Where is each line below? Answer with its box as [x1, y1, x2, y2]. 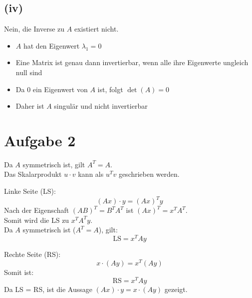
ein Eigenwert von [32, 84, 88, 94]
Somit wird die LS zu [4, 214, 69, 225]
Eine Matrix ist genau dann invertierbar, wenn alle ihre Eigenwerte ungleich [15, 57, 249, 68]
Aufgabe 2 [4, 130, 76, 150]
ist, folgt [97, 84, 123, 94]
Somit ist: [4, 266, 34, 277]
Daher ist [15, 101, 44, 111]
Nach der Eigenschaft [4, 205, 69, 215]
